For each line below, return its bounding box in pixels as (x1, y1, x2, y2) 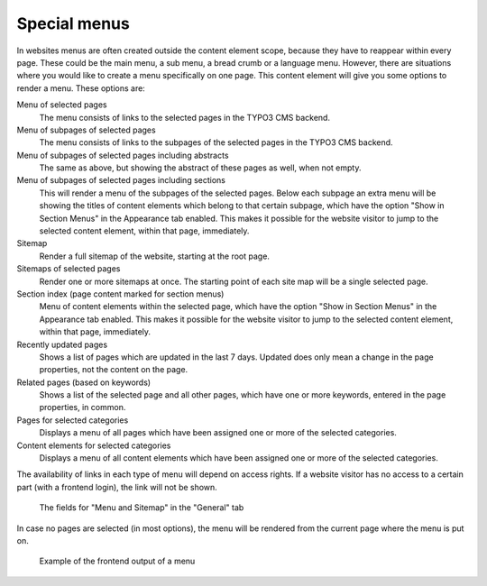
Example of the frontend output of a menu (39, 555, 196, 567)
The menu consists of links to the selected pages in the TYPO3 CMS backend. (39, 112, 331, 123)
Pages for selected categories (16, 415, 129, 426)
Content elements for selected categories (16, 440, 171, 451)
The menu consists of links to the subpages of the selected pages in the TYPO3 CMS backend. (39, 137, 393, 148)
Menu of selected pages (16, 99, 107, 110)
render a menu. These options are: (16, 82, 146, 94)
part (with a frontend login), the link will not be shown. (16, 481, 218, 492)
